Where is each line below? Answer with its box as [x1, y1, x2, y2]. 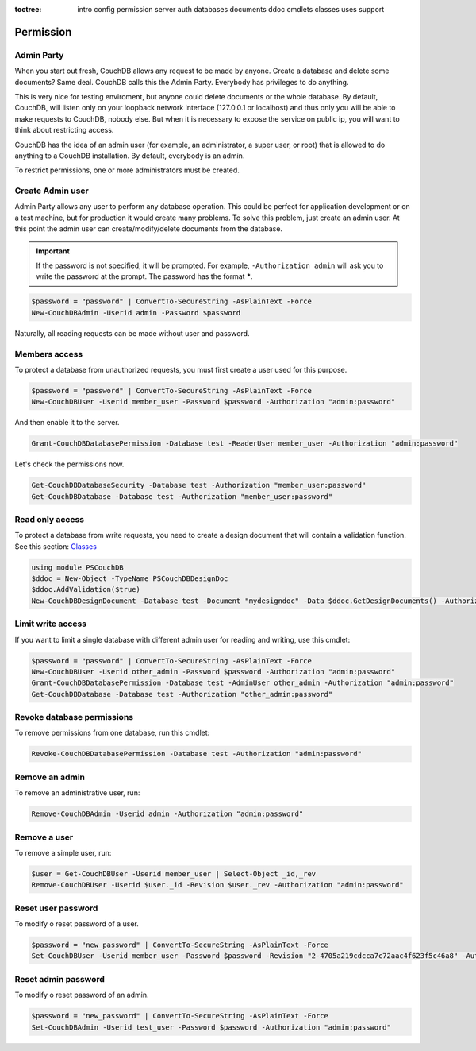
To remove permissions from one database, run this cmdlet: [14, 728, 210, 738]
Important [36, 246, 71, 256]
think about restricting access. [14, 126, 114, 135]
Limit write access [14, 618, 87, 629]
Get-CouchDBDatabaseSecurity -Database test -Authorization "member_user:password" [31, 481, 367, 490]
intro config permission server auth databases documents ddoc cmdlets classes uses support [77, 5, 385, 14]
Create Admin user [14, 185, 89, 196]
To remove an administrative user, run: [14, 788, 140, 798]
